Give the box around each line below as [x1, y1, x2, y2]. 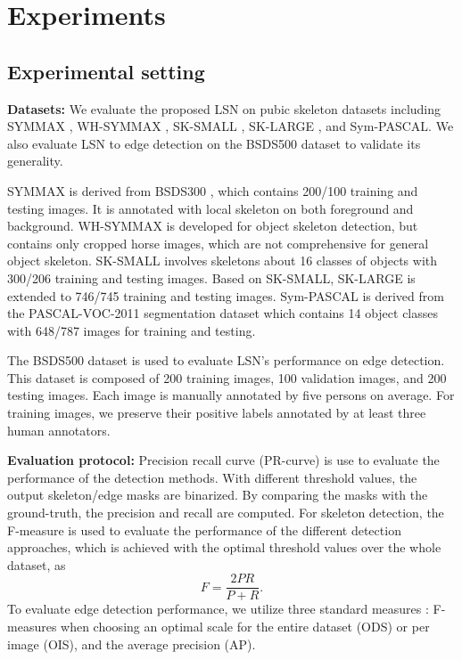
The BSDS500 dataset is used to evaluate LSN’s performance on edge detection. [7, 351, 445, 370]
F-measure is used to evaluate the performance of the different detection [7, 520, 401, 539]
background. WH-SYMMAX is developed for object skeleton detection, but [7, 216, 418, 235]
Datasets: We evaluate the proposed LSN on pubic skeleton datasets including [7, 99, 441, 118]
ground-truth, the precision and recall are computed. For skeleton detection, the [7, 503, 444, 522]
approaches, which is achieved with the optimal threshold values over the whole [7, 538, 441, 557]
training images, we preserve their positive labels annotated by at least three [7, 403, 426, 422]
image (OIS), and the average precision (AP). [7, 634, 256, 653]
